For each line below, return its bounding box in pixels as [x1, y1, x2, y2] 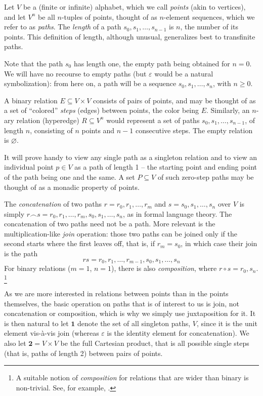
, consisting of [30, 125, 73, 135]
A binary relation [4, 95, 58, 105]
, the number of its [180, 21, 238, 32]
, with [212, 78, 231, 89]
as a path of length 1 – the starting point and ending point [74, 162, 257, 172]
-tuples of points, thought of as [61, 11, 157, 22]
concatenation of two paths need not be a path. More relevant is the [4, 218, 215, 229]
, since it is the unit [196, 318, 257, 328]
